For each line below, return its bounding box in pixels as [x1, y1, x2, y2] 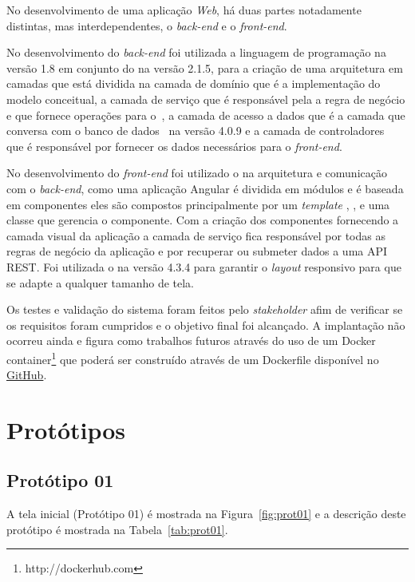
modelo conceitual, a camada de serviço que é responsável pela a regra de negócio [6, 90, 405, 107]
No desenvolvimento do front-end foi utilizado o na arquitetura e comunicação [6, 164, 387, 181]
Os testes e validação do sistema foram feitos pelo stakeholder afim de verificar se [6, 301, 403, 318]
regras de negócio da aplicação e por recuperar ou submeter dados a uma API [6, 243, 388, 259]
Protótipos [6, 413, 126, 445]
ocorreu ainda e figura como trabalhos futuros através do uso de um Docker [6, 332, 376, 349]
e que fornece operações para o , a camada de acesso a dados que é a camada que [6, 106, 405, 123]
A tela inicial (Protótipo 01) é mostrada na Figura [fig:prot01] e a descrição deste [6, 505, 406, 522]
